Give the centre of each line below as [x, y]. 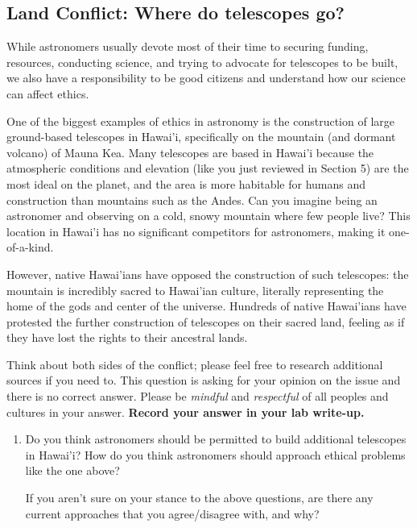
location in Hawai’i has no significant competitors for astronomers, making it [196, 231]
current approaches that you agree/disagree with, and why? [172, 513]
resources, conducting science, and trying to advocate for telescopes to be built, [202, 62]
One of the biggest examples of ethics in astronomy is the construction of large [200, 121]
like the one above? [72, 470]
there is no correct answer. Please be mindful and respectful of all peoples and [198, 396]
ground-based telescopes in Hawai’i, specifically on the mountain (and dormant [201, 137]
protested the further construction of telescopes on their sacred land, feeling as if [206, 321]
